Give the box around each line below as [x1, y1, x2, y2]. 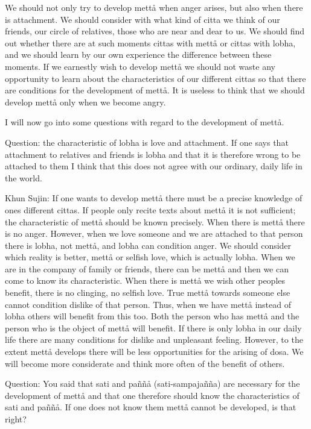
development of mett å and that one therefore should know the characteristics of [5, 389, 300, 401]
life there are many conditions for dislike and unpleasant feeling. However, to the [5, 333, 303, 346]
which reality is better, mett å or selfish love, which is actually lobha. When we [5, 251, 295, 263]
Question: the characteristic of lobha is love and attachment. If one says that [5, 136, 289, 148]
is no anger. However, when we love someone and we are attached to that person [5, 227, 303, 240]
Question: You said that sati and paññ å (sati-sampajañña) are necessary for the [5, 377, 300, 390]
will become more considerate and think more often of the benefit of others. [5, 357, 285, 369]
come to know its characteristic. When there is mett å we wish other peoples [5, 274, 286, 287]
